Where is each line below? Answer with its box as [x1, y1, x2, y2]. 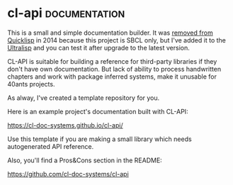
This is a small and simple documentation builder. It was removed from [7, 28, 214, 37]
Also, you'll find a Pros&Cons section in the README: [7, 156, 163, 164]
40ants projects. [7, 79, 55, 88]
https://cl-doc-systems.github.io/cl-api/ [7, 120, 123, 129]
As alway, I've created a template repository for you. [7, 94, 160, 102]
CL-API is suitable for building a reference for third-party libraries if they [7, 57, 217, 65]
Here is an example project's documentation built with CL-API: [7, 107, 189, 116]
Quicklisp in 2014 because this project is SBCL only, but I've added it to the [7, 35, 227, 44]
